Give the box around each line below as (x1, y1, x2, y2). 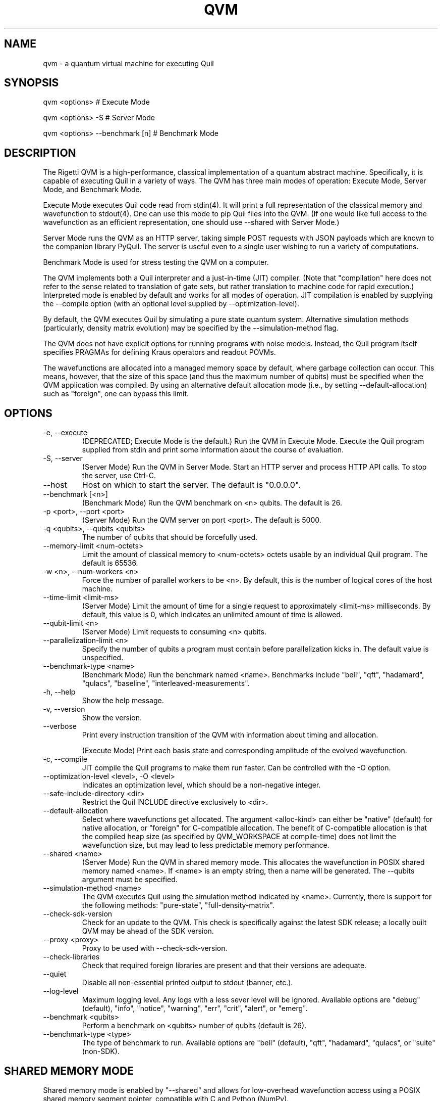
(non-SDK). (82, 1047, 120, 1056)
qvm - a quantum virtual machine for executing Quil (43, 59, 214, 68)
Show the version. (82, 713, 142, 722)
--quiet (43, 970, 67, 979)
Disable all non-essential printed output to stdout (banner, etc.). (82, 978, 293, 987)
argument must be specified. (82, 875, 178, 884)
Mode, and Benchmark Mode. (43, 185, 142, 194)
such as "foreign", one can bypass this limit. (43, 389, 189, 398)
